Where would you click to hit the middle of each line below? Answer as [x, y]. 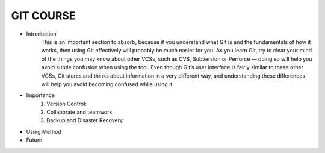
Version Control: [67, 104]
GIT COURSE [43, 16]
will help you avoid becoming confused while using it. [107, 84]
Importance [41, 95]
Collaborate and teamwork [79, 112]
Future [34, 140]
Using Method [44, 131]
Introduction [41, 34]
